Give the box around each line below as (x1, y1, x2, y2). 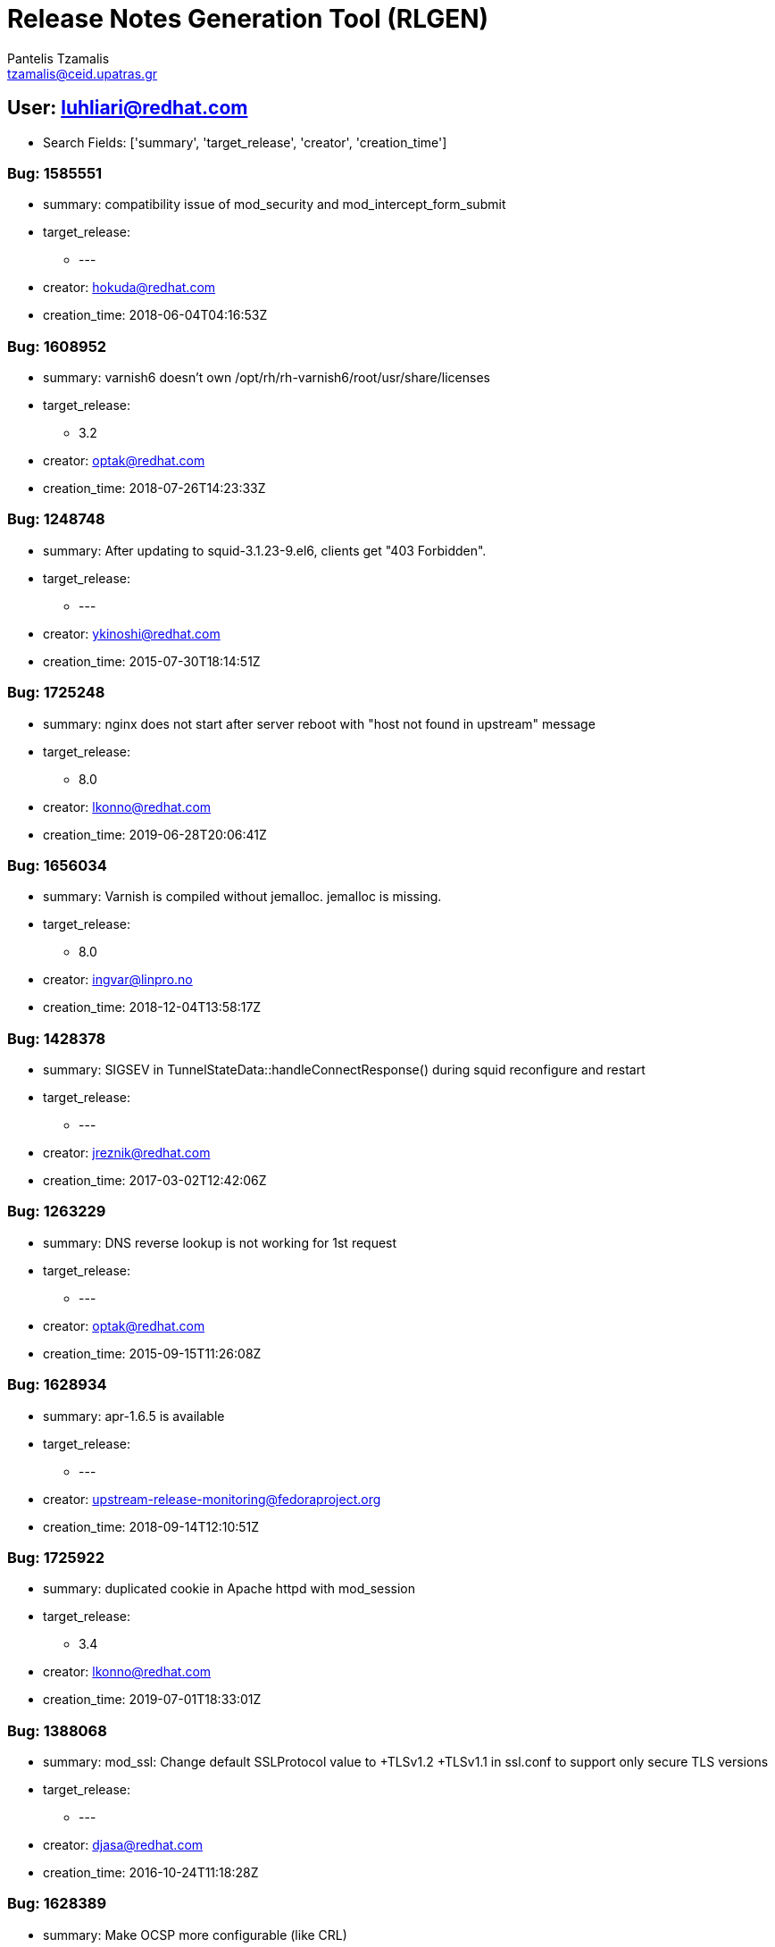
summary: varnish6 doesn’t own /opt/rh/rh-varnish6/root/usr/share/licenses (43, 370, 490, 386)
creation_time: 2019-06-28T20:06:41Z (43, 826, 267, 842)
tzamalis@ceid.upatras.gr (7, 65, 157, 81)
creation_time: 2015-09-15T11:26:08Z (43, 1345, 262, 1361)
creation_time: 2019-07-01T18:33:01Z (43, 1692, 262, 1708)
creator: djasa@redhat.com (43, 1837, 204, 1853)
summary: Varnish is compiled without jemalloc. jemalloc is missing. (43, 889, 442, 905)
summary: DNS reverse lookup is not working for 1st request (43, 1234, 397, 1250)
